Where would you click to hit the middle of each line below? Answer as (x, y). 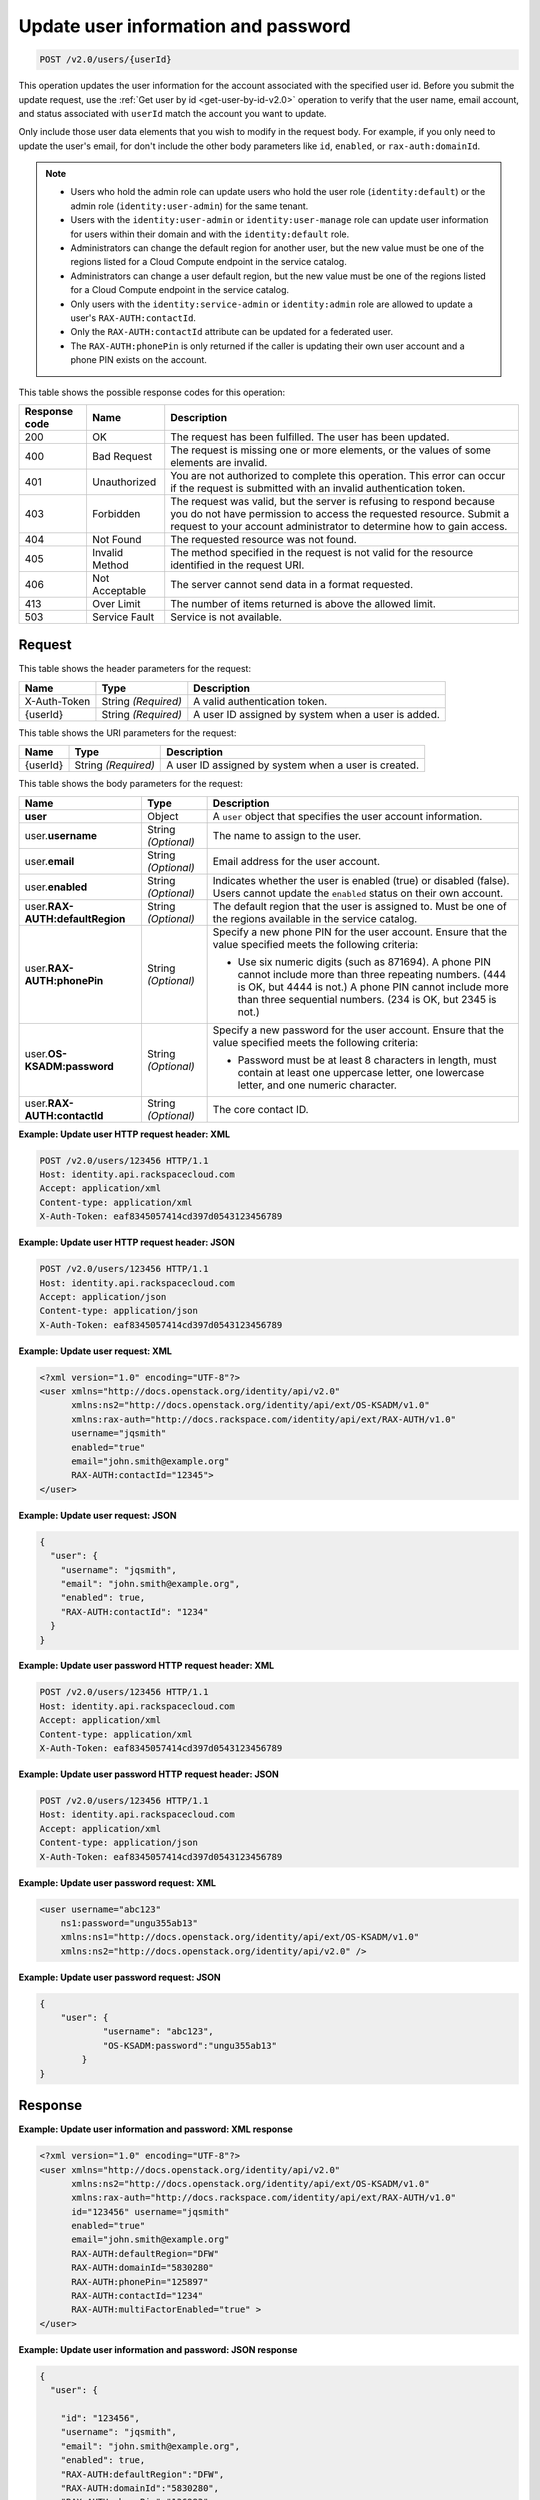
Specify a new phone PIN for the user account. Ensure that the (360, 932)
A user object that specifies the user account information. (347, 816)
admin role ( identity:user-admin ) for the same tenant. (189, 206)
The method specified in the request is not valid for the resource (322, 552)
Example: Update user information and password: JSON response (158, 2349)
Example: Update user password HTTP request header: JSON (148, 1774)
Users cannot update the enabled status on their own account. (358, 893)
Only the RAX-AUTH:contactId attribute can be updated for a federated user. (232, 332)
